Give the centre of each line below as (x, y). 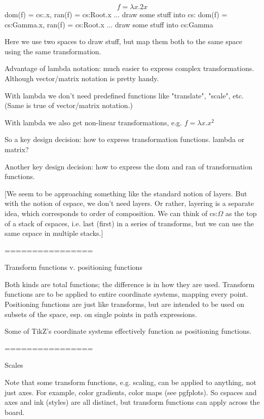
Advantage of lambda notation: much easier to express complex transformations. (129, 68)
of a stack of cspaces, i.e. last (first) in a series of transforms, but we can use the (129, 223)
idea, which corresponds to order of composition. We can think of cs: (111, 213)
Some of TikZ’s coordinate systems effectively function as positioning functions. (128, 331)
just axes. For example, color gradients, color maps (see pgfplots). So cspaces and (131, 392)
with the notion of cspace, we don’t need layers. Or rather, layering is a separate (129, 203)
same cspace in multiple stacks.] (54, 233)
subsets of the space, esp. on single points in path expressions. (101, 314)
